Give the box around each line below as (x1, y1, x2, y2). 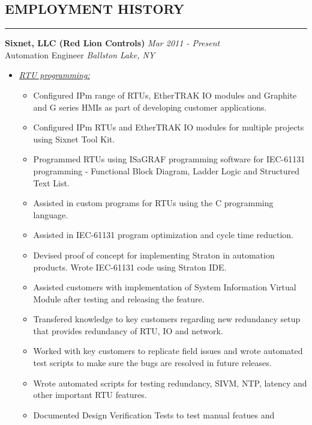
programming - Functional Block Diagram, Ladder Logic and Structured (33, 164, 300, 177)
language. (33, 208, 68, 221)
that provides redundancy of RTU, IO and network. (33, 324, 223, 337)
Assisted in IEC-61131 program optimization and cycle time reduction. (33, 228, 293, 241)
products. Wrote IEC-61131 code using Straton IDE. (33, 260, 227, 273)
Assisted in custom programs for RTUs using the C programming (33, 197, 274, 209)
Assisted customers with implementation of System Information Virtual (33, 281, 296, 293)
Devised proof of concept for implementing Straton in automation (33, 248, 275, 261)
